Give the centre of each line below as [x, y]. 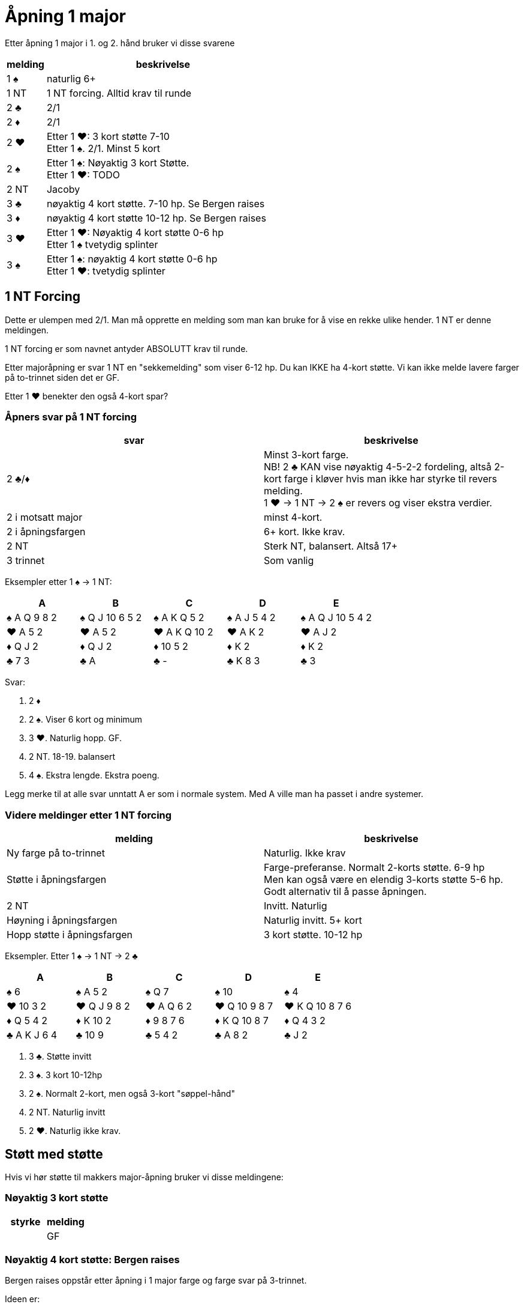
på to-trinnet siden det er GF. [62, 377]
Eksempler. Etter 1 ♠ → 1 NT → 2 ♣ [71, 956]
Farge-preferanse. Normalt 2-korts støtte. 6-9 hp [374, 868]
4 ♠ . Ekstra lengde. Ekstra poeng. [94, 775]
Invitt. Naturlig [296, 906]
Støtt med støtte [54, 1154]
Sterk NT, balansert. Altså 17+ [331, 546]
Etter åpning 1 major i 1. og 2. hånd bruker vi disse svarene [120, 43]
